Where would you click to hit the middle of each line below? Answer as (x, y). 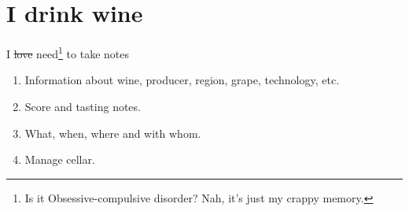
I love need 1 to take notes (68, 52)
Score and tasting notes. (83, 106)
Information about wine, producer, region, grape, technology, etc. (182, 80)
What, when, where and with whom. (113, 133)
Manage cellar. (60, 159)
